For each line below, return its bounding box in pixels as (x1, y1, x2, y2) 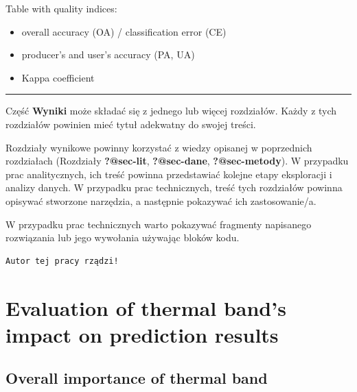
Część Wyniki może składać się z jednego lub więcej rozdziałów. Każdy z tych (5, 103, 337, 118)
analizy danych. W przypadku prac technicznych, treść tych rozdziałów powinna (5, 180, 343, 195)
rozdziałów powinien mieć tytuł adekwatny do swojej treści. (5, 117, 256, 131)
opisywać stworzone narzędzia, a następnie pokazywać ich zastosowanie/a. (5, 193, 316, 208)
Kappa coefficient (21, 70, 95, 84)
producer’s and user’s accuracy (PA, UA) (21, 47, 195, 62)
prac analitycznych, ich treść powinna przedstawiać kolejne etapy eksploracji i (5, 167, 332, 181)
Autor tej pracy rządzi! (5, 256, 119, 266)
